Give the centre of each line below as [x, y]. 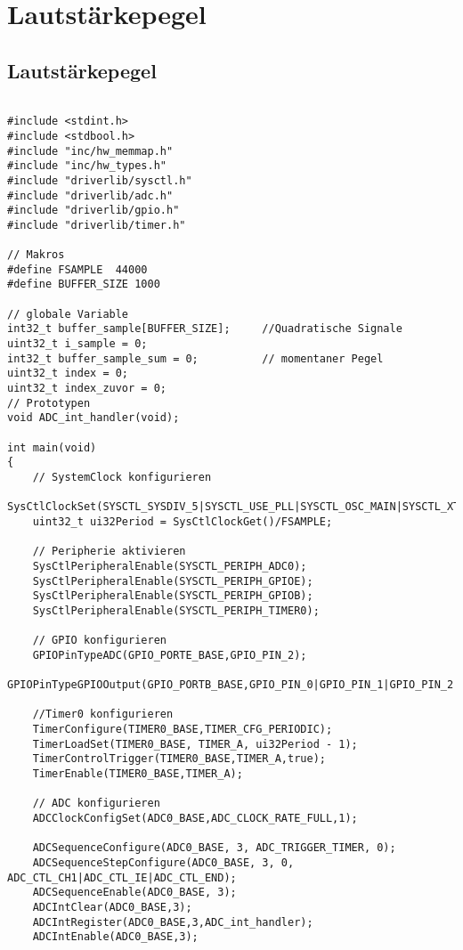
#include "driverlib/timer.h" [97, 225]
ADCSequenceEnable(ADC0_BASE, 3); [134, 893]
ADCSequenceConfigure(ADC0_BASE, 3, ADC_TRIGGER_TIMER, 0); [214, 848]
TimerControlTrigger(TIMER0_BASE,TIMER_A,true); [179, 759]
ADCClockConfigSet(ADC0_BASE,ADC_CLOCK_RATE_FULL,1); [195, 819]
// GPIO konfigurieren [99, 641]
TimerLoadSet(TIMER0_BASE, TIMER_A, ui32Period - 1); [195, 744]
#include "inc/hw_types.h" [87, 166]
